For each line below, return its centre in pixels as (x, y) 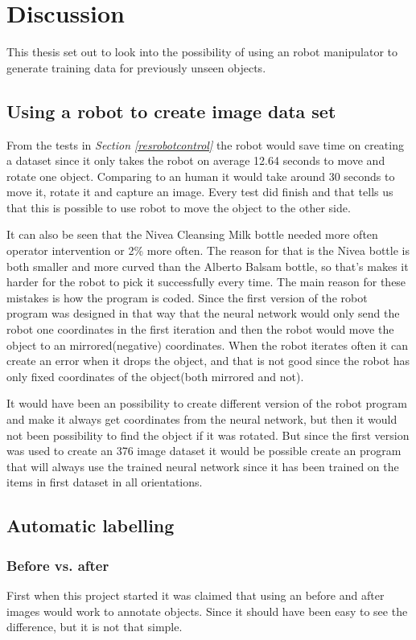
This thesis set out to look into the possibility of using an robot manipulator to (202, 52)
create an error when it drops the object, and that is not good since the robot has (208, 361)
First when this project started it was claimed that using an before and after (196, 595)
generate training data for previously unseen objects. (136, 67)
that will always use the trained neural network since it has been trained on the (203, 466)
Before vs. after (58, 565)
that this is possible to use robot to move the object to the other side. (179, 207)
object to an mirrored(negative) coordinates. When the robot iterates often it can (207, 345)
